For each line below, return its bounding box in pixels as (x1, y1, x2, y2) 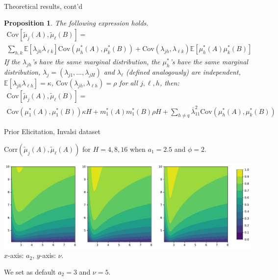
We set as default (4, 266, 56, 277)
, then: (159, 77, 179, 87)
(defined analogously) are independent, (126, 66, 241, 77)
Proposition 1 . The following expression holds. (4, 17, 149, 28)
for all (119, 77, 138, 87)
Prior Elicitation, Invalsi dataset (4, 126, 101, 137)
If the (4, 56, 20, 67)
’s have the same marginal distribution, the (31, 56, 160, 67)
